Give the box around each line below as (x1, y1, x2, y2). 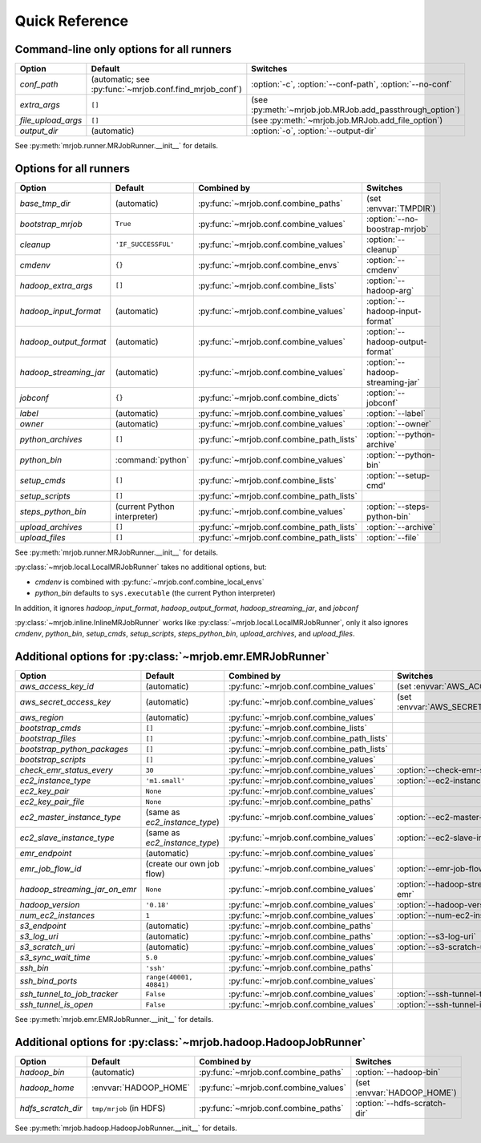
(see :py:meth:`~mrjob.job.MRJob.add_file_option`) (251, 115, 443, 126)
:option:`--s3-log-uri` (397, 931, 476, 942)
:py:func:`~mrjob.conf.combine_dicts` (197, 392, 340, 403)
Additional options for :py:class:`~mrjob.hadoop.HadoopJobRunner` (14, 1036, 366, 1049)
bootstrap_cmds (19, 722, 82, 733)
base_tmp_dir (19, 197, 71, 208)
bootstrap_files (19, 733, 76, 745)
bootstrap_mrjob (19, 218, 83, 229)
